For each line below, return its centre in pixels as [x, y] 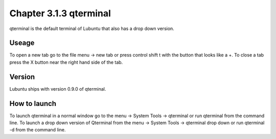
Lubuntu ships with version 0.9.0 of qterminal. [58, 89]
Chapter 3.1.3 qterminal [60, 13]
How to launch [33, 104]
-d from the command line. [38, 130]
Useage [22, 43]
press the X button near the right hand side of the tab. [66, 62]
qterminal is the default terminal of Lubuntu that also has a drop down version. [92, 29]
